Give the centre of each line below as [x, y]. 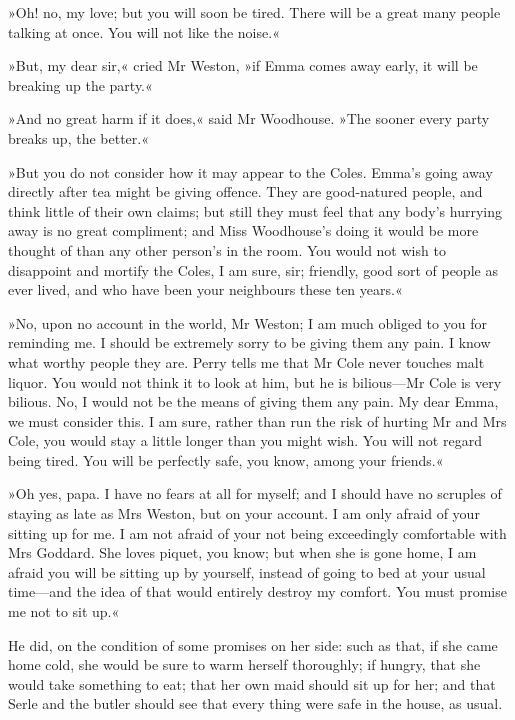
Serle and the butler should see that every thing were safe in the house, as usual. [255, 703]
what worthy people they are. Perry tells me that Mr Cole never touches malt [246, 361]
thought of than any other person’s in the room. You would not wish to [227, 249]
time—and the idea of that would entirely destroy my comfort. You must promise [257, 591]
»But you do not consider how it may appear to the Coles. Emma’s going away [250, 171]
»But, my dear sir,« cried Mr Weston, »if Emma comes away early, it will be [243, 65]
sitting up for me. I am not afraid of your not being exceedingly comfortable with [257, 532]
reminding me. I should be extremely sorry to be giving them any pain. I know [249, 342]
